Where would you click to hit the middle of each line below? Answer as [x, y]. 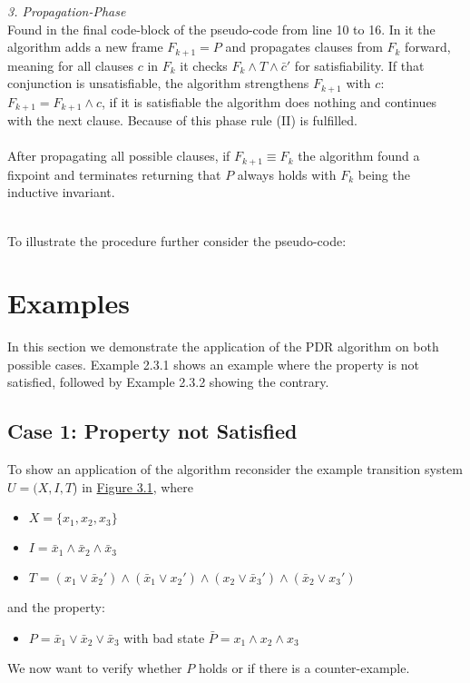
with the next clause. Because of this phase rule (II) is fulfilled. [182, 120]
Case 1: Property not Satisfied [152, 431]
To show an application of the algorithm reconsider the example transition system [235, 469]
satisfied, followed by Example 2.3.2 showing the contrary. [168, 382]
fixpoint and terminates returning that [114, 174]
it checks [204, 65]
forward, [428, 47]
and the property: [56, 606]
